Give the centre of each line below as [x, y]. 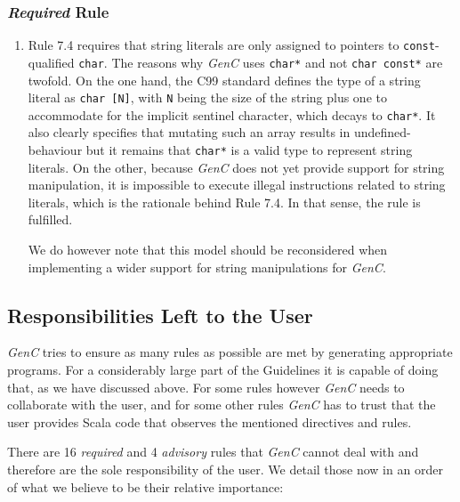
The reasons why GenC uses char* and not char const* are [277, 62]
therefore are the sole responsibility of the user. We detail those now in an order [225, 470]
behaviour [55, 150]
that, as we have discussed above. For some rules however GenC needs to [206, 387]
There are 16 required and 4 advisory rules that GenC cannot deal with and [213, 452]
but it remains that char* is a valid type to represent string [249, 150]
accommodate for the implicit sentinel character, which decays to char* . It [232, 114]
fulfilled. [50, 219]
